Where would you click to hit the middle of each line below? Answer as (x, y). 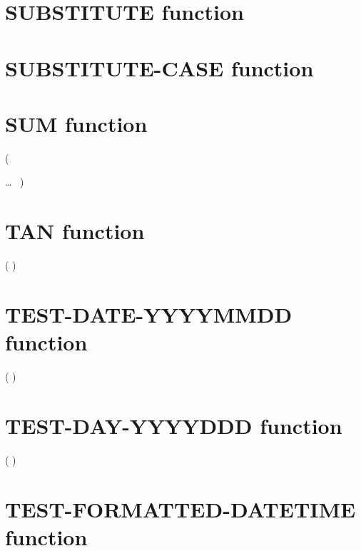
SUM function (76, 123)
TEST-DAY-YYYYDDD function (174, 425)
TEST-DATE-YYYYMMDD (149, 314)
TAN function (75, 231)
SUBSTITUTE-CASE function (159, 67)
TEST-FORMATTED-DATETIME (180, 509)
